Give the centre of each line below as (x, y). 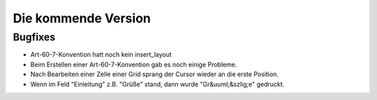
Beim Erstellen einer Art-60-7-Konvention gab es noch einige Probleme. (134, 64)
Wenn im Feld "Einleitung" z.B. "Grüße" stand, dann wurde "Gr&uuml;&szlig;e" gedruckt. (157, 84)
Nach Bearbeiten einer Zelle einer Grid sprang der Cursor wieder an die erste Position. (155, 74)
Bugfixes (34, 37)
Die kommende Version (82, 18)
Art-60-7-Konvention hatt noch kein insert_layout (101, 55)
